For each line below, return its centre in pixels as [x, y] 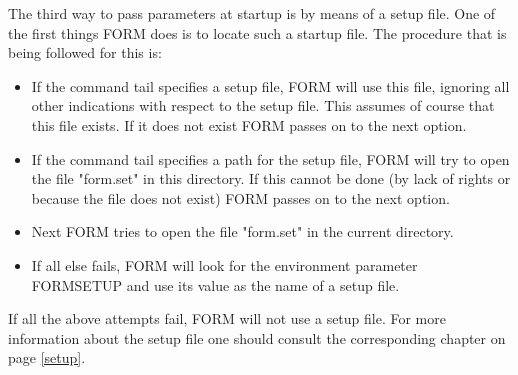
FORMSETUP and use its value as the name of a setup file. [215, 284]
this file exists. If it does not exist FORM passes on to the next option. [249, 124]
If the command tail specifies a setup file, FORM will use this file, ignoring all [270, 85]
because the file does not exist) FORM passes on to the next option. [240, 197]
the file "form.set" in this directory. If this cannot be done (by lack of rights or [271, 178]
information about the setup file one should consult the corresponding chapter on [257, 337]
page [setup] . [47, 357]
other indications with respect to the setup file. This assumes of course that [263, 105]
